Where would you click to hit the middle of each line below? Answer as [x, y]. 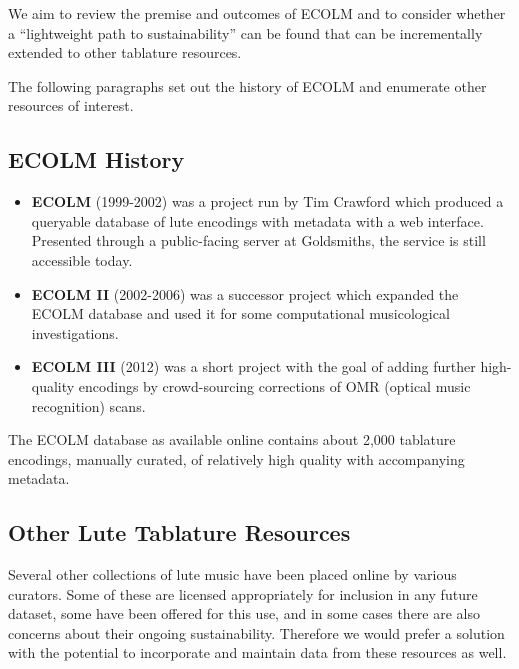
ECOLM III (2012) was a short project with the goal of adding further [253, 366]
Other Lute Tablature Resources [179, 532]
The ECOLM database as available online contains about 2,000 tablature [232, 439]
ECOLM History [96, 159]
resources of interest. [71, 105]
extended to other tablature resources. [125, 52]
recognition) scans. [88, 405]
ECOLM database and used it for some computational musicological [240, 313]
